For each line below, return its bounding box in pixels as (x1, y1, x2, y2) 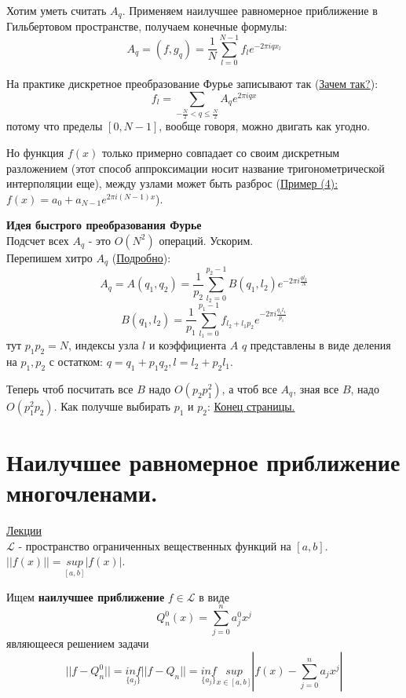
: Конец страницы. (207, 397, 295, 414)
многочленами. (6, 477, 158, 509)
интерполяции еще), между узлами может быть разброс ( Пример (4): (6, 175, 338, 192)
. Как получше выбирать (53, 397, 170, 414)
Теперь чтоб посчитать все (6, 380, 134, 397)
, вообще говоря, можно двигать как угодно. (159, 118, 371, 134)
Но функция (6, 144, 64, 160)
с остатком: (49, 353, 104, 370)
